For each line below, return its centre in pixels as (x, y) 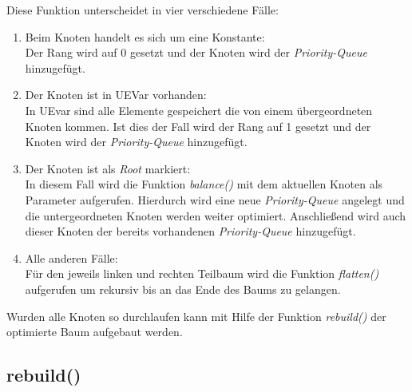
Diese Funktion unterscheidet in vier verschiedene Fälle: (143, 10)
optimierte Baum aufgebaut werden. (95, 332)
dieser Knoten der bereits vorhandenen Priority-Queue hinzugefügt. (190, 231)
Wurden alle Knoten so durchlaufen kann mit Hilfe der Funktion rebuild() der (196, 316)
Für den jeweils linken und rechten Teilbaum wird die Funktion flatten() (202, 273)
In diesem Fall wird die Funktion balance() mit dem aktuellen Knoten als (204, 184)
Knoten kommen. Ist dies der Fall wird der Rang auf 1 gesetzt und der (198, 126)
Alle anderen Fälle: (71, 257)
